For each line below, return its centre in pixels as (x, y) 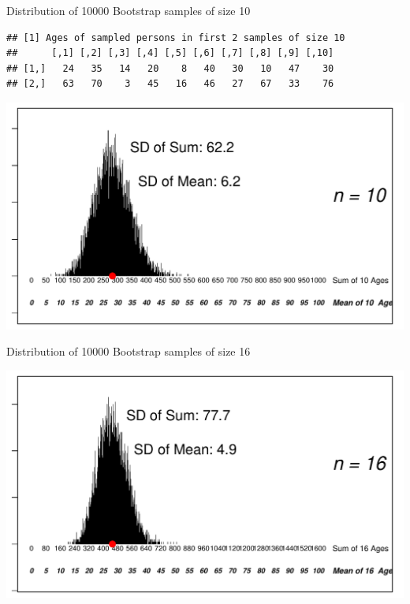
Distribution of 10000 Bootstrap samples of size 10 (129, 10)
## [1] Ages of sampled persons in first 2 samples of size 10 (176, 37)
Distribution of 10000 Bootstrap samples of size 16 (129, 351)
